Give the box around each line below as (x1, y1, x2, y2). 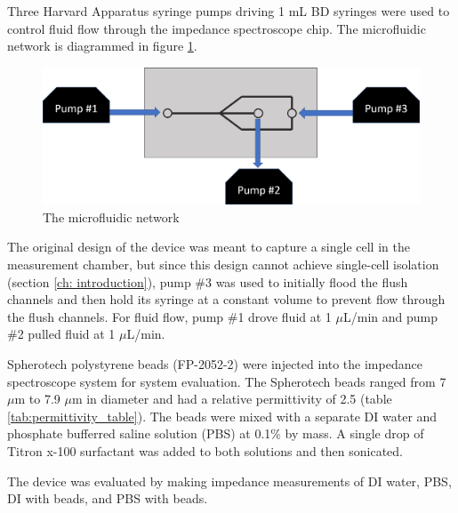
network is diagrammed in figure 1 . (7, 36, 197, 55)
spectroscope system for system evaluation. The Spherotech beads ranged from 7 (7, 372, 446, 390)
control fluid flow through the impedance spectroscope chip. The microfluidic (7, 19, 426, 37)
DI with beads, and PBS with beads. (7, 489, 208, 508)
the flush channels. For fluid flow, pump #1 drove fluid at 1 (7, 307, 332, 325)
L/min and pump (342, 307, 438, 325)
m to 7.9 (14, 389, 60, 408)
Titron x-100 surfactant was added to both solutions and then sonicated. (7, 441, 403, 460)
